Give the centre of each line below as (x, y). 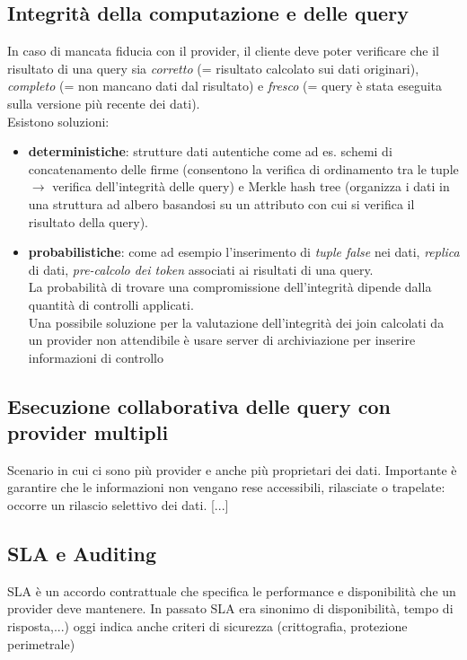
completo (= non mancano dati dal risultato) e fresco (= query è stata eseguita (225, 86)
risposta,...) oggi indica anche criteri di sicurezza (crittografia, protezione (207, 626)
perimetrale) (41, 643)
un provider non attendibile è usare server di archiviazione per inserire (222, 340)
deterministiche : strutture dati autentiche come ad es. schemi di (210, 151)
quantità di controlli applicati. (111, 304)
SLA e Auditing (82, 554)
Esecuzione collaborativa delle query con (199, 405)
